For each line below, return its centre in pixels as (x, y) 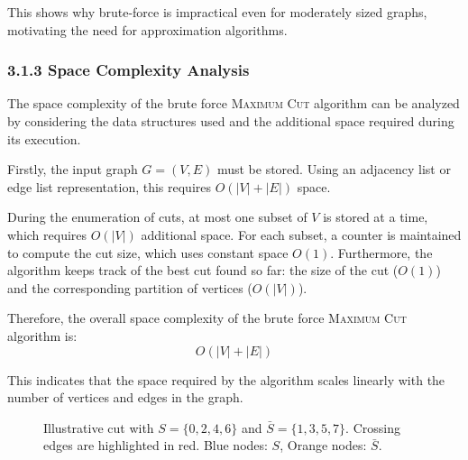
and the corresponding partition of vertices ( (130, 287)
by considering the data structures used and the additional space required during (231, 121)
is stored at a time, (376, 217)
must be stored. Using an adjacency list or (334, 169)
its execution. (44, 138)
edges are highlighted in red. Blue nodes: (156, 445)
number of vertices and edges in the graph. (125, 397)
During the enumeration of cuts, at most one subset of (157, 217)
